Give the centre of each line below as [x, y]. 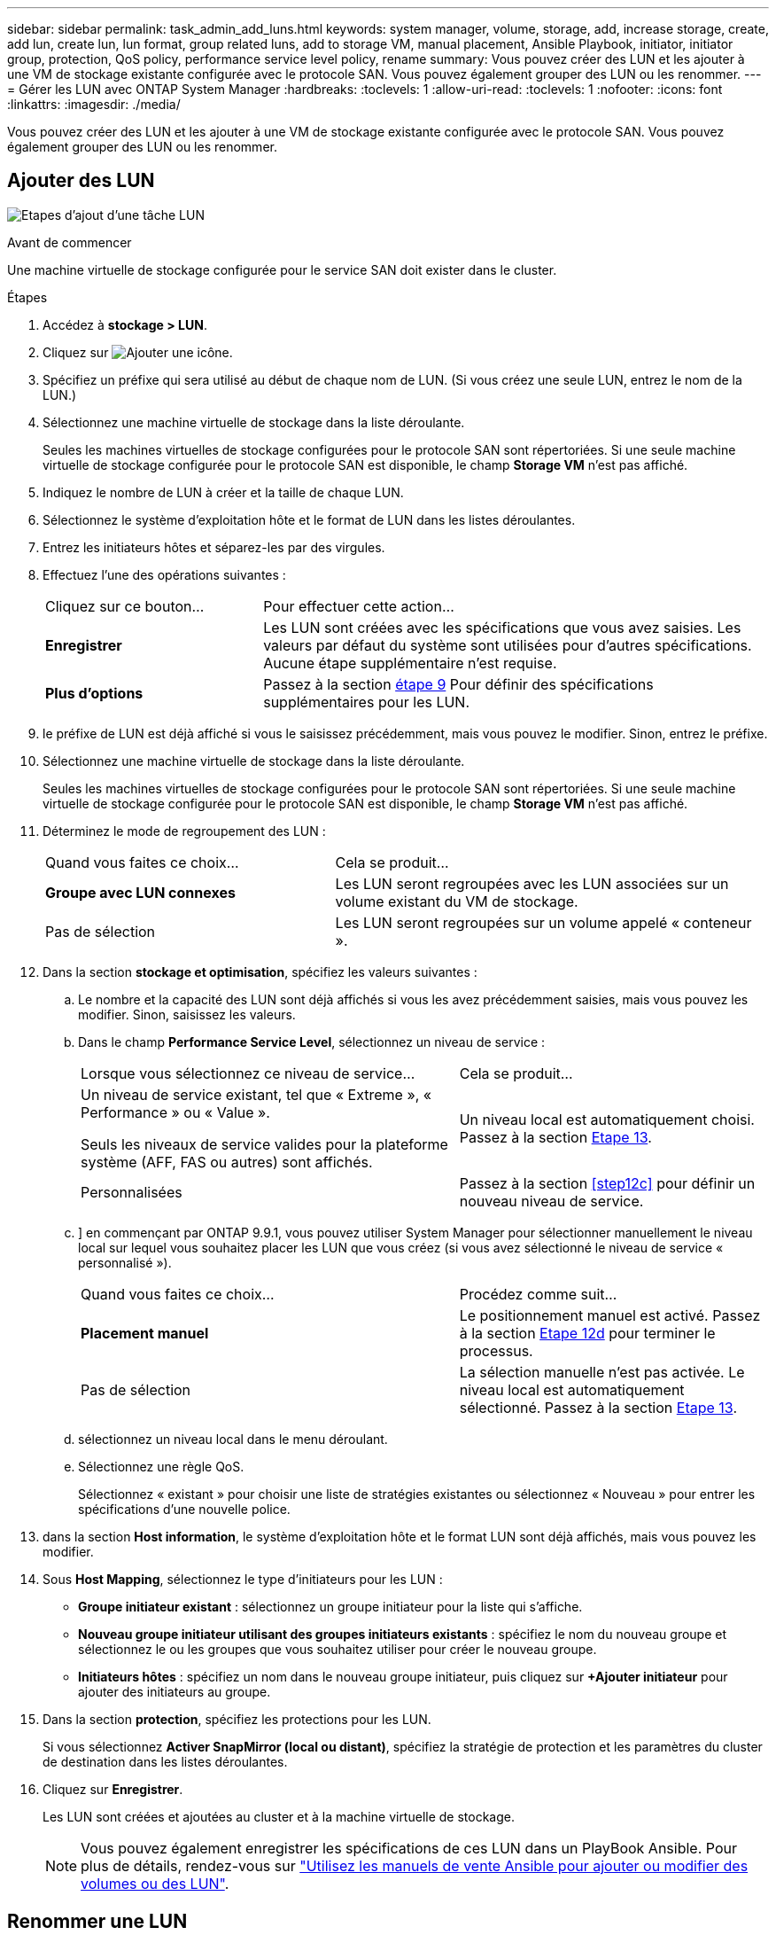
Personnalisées [132, 1192]
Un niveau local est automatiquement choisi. [607, 1119]
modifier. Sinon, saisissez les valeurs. [187, 1014]
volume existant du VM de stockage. [457, 901]
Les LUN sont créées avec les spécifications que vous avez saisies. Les [502, 627]
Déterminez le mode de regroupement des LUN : [184, 831]
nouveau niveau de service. [551, 1201]
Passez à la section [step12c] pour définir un [607, 1183]
